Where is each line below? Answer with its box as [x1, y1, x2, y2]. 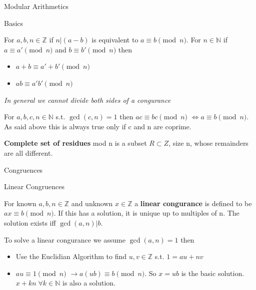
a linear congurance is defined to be [134, 198, 252, 208]
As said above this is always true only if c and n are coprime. [4, 121, 191, 131]
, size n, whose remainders [168, 138, 248, 148]
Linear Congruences [4, 181, 64, 192]
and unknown [71, 198, 113, 208]
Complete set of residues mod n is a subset [4, 138, 147, 148]
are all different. [4, 147, 53, 158]
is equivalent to [91, 34, 138, 45]
